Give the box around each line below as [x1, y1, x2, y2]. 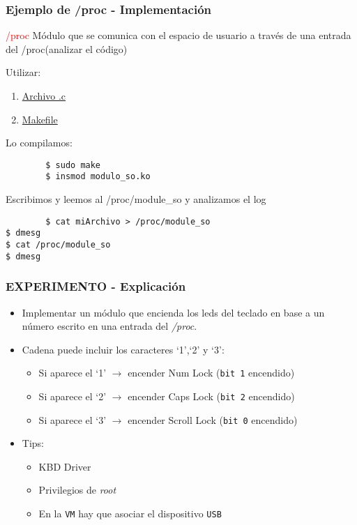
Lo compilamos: [6, 135, 73, 150]
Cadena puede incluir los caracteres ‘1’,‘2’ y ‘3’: [22, 342, 225, 356]
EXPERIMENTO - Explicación [6, 277, 186, 295]
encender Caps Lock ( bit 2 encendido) [128, 388, 295, 403]
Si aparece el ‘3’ [38, 412, 107, 427]
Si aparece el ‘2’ [38, 388, 107, 403]
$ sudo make [45, 160, 101, 170]
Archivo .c [22, 89, 66, 102]
